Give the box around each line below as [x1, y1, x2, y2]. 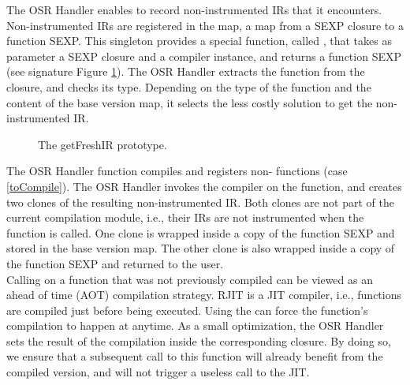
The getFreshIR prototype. [38, 136, 167, 152]
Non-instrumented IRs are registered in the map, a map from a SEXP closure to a [6, 17, 404, 33]
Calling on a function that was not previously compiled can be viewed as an [6, 271, 373, 287]
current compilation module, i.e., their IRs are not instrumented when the [6, 209, 364, 226]
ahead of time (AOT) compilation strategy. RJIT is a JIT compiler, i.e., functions [6, 286, 401, 303]
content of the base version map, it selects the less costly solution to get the [6, 94, 373, 110]
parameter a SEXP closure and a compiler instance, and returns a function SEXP [6, 47, 402, 64]
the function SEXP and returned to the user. [6, 255, 224, 271]
